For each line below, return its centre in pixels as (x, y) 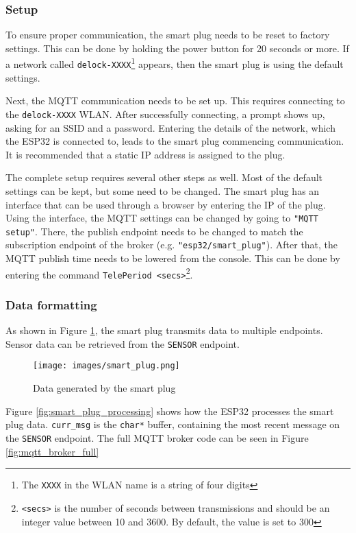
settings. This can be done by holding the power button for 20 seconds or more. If (177, 48)
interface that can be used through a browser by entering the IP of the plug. (166, 204)
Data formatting (51, 304)
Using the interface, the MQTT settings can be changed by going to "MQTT (162, 218)
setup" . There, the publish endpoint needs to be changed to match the (154, 231)
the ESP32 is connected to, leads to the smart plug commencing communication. (175, 141)
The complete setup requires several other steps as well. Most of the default (164, 177)
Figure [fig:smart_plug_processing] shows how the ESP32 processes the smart (170, 411)
